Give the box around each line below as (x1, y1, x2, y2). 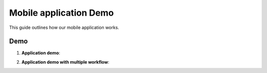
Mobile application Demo (9, 7, 114, 18)
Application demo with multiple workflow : (21, 59, 110, 65)
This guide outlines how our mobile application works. (9, 24, 120, 30)
